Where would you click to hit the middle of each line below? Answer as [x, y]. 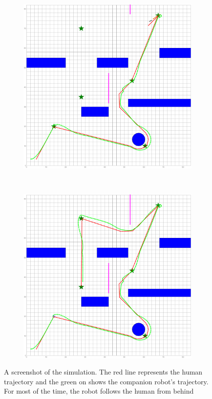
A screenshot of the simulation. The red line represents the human [103, 372]
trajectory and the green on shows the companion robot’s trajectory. [106, 381]
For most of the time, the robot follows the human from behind [99, 391]
